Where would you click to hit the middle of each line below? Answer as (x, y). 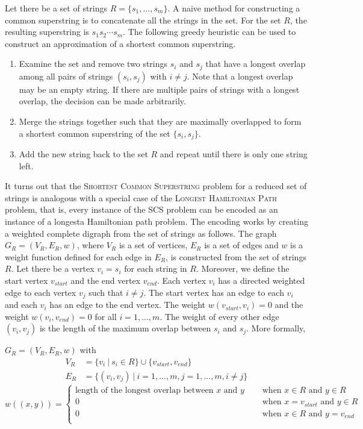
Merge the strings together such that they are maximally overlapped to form (160, 121)
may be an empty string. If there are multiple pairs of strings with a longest (159, 89)
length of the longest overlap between (144, 391)
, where (90, 245)
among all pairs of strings (66, 76)
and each (21, 305)
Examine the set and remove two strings (93, 64)
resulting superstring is (47, 32)
